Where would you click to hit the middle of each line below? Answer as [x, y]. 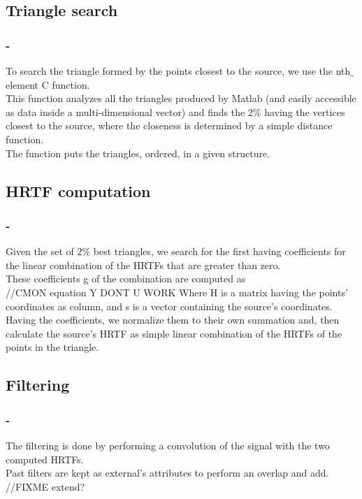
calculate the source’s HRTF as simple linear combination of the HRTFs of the [174, 333]
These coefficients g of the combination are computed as [126, 279]
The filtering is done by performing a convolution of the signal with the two [168, 445]
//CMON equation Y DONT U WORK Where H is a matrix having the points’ [177, 292]
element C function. [48, 84]
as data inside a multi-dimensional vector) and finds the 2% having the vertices [175, 111]
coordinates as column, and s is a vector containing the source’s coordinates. [169, 306]
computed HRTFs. [45, 459]
